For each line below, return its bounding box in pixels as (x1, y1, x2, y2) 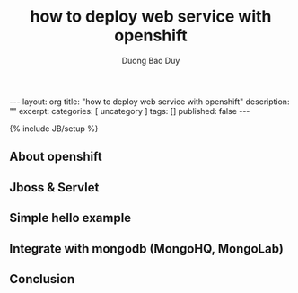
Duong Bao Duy (121, 55, 180, 66)
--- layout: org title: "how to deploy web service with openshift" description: (9, 96, 290, 107)
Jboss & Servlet (9, 180, 100, 195)
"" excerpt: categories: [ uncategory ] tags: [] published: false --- (9, 105, 250, 116)
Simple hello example (9, 210, 132, 226)
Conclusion (9, 271, 75, 287)
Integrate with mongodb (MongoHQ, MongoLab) (9, 241, 285, 256)
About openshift (9, 149, 102, 164)
